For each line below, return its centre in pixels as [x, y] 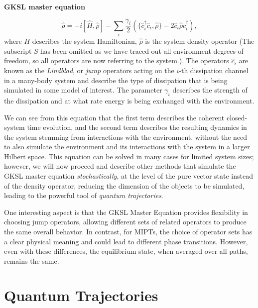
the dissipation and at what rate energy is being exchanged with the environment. [129, 100]
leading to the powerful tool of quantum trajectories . [84, 195]
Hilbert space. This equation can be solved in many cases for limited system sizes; [129, 156]
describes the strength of [210, 90]
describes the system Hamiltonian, [84, 41]
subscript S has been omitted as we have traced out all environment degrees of [124, 51]
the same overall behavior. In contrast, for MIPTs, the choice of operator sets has [128, 232]
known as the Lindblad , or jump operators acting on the [89, 70]
